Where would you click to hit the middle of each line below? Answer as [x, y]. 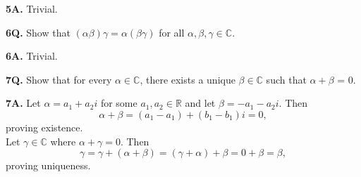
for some [119, 103]
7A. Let [23, 103]
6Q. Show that [38, 32]
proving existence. [44, 127]
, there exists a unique [188, 79]
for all [172, 32]
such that [286, 79]
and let [200, 103]
